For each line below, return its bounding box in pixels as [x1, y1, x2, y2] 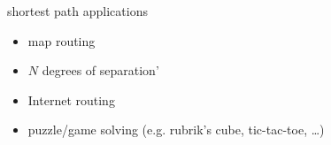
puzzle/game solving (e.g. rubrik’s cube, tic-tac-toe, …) [27, 120, 325, 139]
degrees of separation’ [42, 61, 159, 80]
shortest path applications [7, 2, 148, 19]
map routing [27, 31, 96, 50]
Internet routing [27, 90, 115, 109]
